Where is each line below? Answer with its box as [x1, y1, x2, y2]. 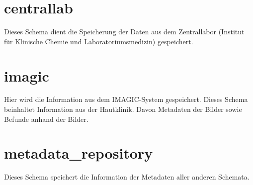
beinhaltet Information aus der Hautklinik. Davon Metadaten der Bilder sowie [4, 104, 242, 114]
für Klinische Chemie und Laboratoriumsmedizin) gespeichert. [4, 36, 193, 46]
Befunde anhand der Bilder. [4, 113, 88, 124]
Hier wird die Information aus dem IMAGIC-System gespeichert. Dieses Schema [4, 94, 248, 104]
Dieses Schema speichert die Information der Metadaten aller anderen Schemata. [4, 172, 250, 182]
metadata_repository [4, 143, 153, 163]
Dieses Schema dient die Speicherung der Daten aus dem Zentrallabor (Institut [4, 26, 245, 37]
